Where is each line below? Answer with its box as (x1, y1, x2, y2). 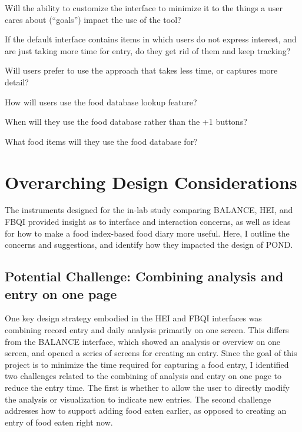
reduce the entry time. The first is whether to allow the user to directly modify (5, 381, 290, 393)
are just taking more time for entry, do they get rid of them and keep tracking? (5, 44, 291, 57)
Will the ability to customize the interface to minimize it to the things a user (5, 2, 283, 14)
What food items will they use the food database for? (5, 135, 198, 147)
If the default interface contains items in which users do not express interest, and (5, 33, 297, 45)
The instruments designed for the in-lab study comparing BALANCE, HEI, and (5, 204, 293, 216)
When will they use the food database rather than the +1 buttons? (5, 115, 247, 128)
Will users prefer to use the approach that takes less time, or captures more (5, 64, 278, 77)
